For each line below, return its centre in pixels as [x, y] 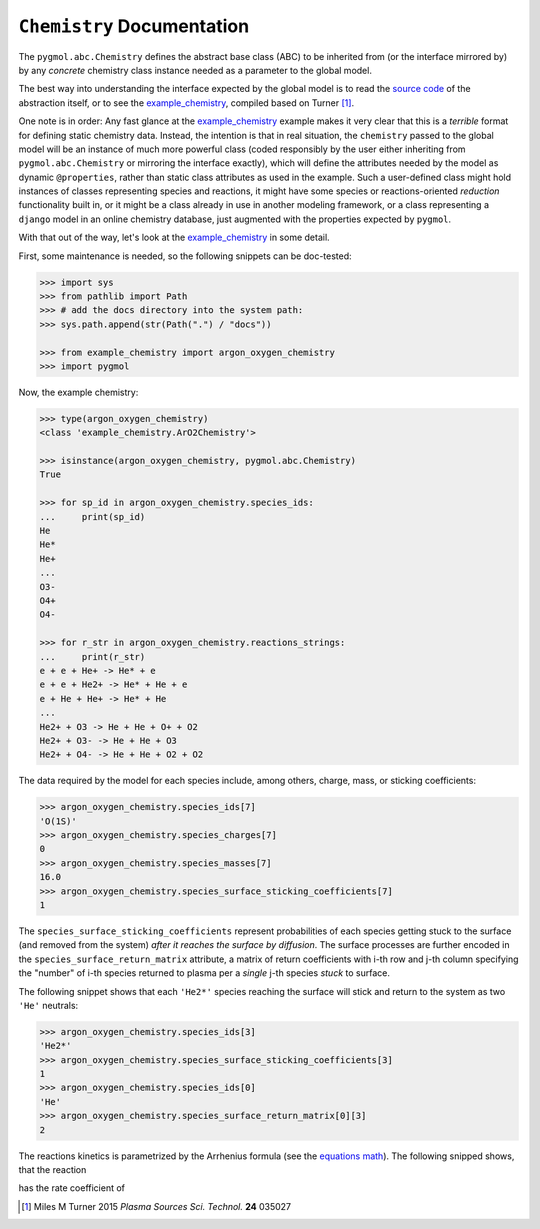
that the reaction [52, 1170]
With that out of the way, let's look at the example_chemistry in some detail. [174, 237]
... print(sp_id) [92, 516]
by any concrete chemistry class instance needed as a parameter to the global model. [195, 70]
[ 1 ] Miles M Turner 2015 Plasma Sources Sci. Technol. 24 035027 [156, 1206]
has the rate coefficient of [71, 1188]
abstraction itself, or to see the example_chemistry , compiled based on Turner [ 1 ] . [186, 102]
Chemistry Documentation [134, 26]
